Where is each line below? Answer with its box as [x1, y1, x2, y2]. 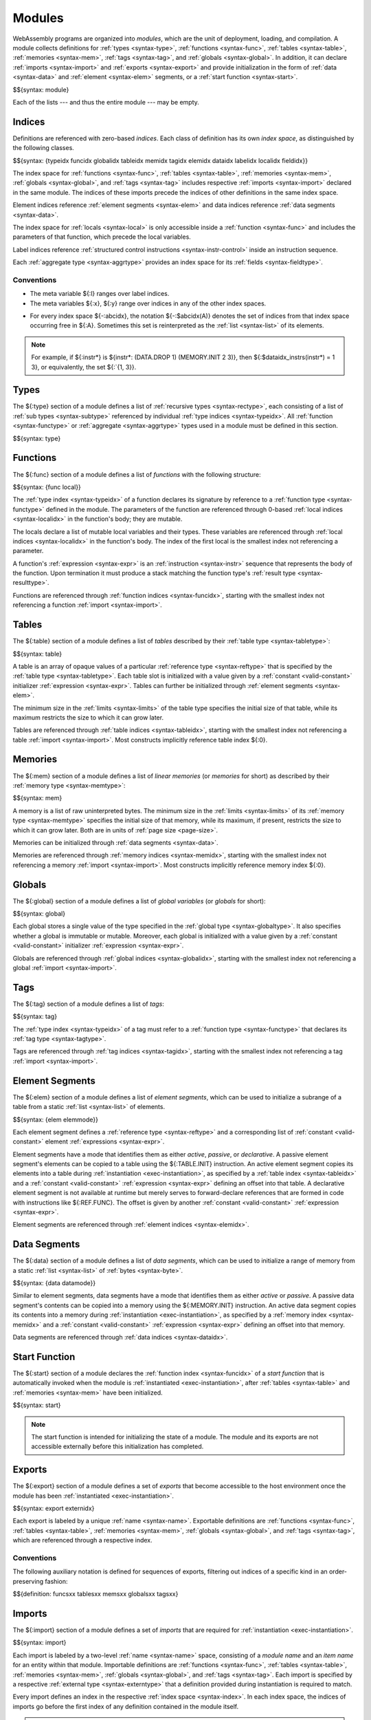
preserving [12, 1577, 44, 1585]
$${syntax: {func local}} [12, 482, 82, 491]
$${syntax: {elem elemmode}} [12, 1115, 99, 1124]
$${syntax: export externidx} [12, 1504, 95, 1512]
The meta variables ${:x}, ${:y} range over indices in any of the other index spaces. [30, 299, 267, 308]
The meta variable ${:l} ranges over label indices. [30, 290, 170, 298]
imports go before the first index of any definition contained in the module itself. [12, 1702, 239, 1710]
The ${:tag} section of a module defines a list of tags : [12, 1000, 164, 1008]
